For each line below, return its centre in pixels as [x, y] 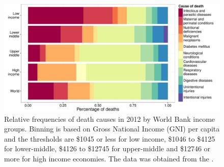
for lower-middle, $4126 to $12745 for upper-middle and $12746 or [107, 148]
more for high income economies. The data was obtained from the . [109, 158]
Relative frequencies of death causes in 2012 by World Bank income [110, 119]
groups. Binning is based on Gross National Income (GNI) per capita [112, 129]
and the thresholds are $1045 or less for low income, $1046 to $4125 [110, 138]
